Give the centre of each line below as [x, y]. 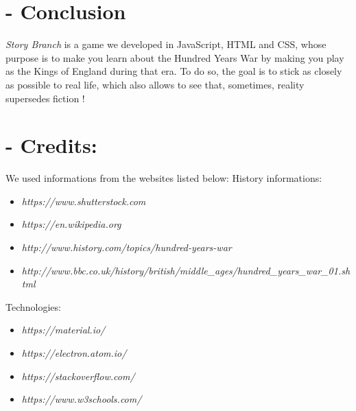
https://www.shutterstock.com [84, 201]
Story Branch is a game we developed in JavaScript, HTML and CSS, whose [166, 44]
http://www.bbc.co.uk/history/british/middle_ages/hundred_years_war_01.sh [186, 270]
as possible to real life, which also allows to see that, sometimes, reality [155, 84]
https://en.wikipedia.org [71, 224]
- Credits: [51, 145]
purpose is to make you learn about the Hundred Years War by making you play [175, 57]
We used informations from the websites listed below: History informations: [164, 178]
